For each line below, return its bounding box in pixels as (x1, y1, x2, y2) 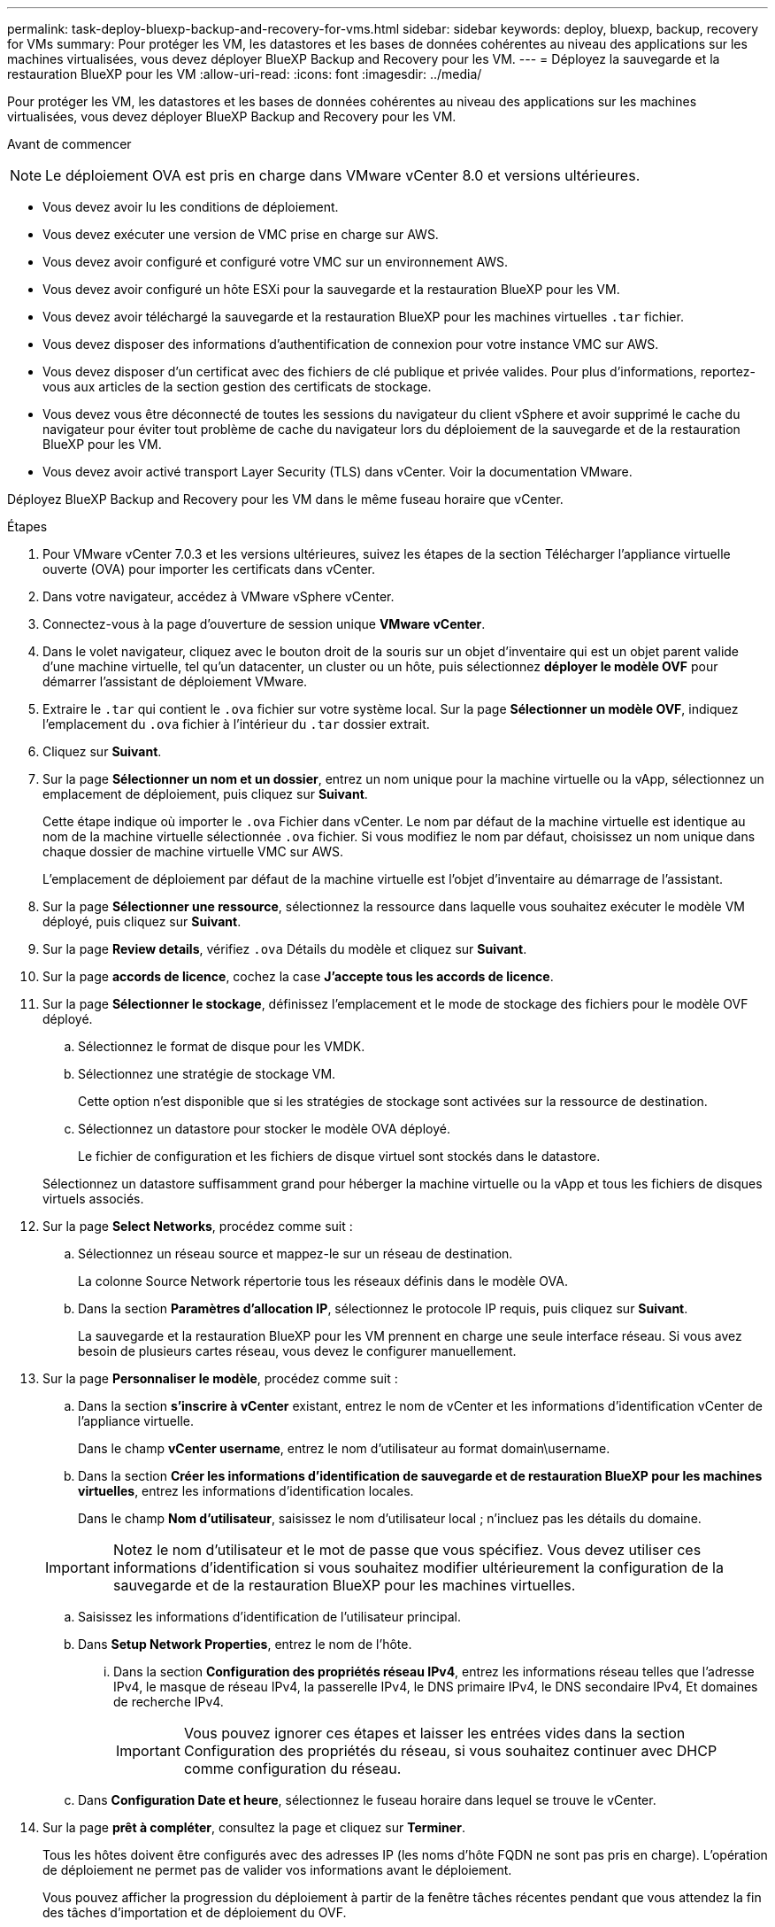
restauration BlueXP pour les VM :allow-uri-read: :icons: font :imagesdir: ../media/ (7, 66, 482, 81)
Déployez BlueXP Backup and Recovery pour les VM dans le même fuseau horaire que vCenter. (7, 491, 564, 507)
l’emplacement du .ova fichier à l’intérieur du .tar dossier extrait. (42, 716, 430, 731)
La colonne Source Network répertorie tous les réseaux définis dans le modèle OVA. (78, 1273, 568, 1289)
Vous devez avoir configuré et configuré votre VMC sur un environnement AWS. (42, 254, 509, 269)
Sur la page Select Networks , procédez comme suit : (42, 1219, 353, 1234)
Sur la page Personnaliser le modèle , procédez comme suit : (42, 1371, 398, 1386)
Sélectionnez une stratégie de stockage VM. (78, 1066, 336, 1081)
